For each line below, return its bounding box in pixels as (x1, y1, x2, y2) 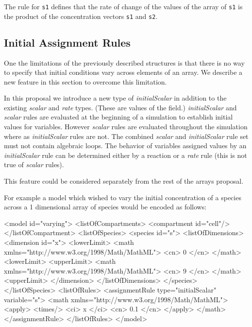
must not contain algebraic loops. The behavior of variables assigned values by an (4, 140, 247, 151)
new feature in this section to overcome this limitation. (4, 76, 167, 86)
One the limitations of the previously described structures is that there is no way (4, 57, 245, 68)
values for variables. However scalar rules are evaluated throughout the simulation (4, 121, 248, 132)
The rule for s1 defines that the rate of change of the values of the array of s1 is (4, 1, 243, 11)
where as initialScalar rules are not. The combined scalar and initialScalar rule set (4, 131, 249, 141)
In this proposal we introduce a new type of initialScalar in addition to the (4, 93, 227, 103)
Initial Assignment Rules (4, 34, 131, 50)
